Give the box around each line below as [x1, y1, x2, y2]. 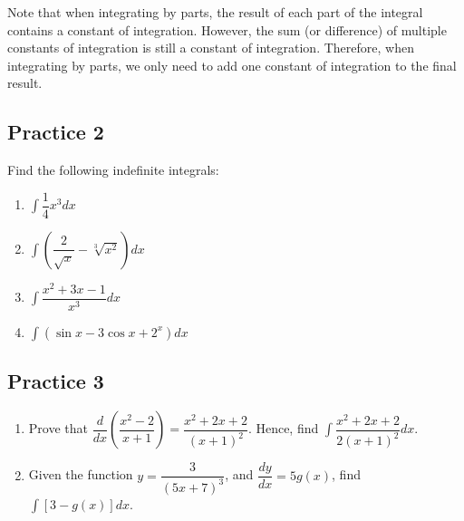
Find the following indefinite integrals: [7, 160, 219, 179]
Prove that [28, 419, 88, 438]
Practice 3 [7, 367, 104, 395]
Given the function [28, 465, 133, 484]
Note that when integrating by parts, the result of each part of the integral [7, 3, 423, 21]
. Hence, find [247, 419, 319, 438]
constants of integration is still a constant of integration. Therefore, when [7, 38, 414, 57]
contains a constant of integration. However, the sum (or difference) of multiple [7, 20, 447, 39]
